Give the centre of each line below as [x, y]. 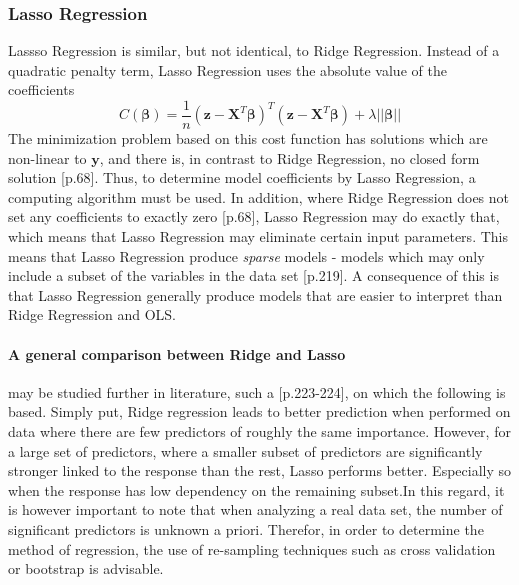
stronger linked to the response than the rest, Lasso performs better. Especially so [260, 470]
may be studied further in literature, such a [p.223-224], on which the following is [257, 391]
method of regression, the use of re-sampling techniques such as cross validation [252, 548]
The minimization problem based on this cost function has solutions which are [248, 138]
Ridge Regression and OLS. [92, 314]
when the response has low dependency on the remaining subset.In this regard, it [256, 489]
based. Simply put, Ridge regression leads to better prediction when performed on [259, 411]
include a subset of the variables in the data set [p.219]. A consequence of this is [253, 275]
